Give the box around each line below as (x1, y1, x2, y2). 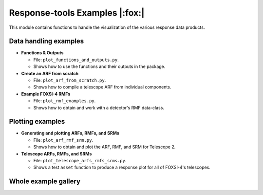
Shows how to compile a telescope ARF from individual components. (33, 84, 171, 90)
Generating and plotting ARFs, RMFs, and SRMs (21, 130, 119, 136)
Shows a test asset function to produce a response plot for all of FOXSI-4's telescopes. (33, 164, 210, 171)
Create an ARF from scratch (21, 70, 79, 76)
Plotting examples (9, 117, 65, 126)
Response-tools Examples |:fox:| (9, 7, 145, 18)
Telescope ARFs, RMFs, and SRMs (21, 151, 92, 156)
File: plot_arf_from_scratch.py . (33, 77, 106, 83)
